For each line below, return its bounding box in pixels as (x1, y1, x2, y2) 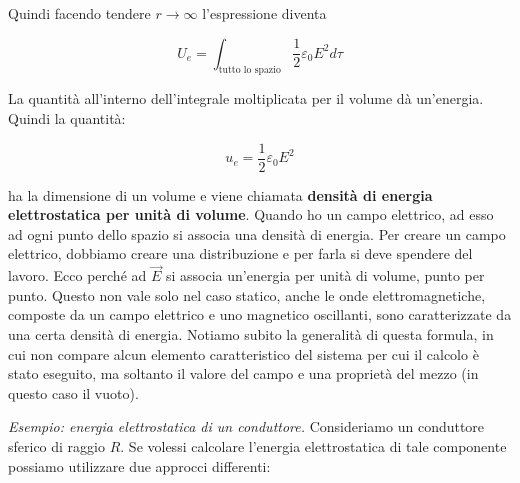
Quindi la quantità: (8, 107, 126, 128)
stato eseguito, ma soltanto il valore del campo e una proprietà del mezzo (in (8, 363, 479, 384)
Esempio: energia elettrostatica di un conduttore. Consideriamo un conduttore (8, 416, 485, 437)
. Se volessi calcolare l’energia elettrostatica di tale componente (120, 435, 507, 456)
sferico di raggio (8, 435, 105, 456)
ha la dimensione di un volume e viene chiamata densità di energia (8, 184, 433, 205)
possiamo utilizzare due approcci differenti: (8, 455, 271, 476)
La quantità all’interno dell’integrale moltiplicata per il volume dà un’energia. (8, 88, 484, 109)
